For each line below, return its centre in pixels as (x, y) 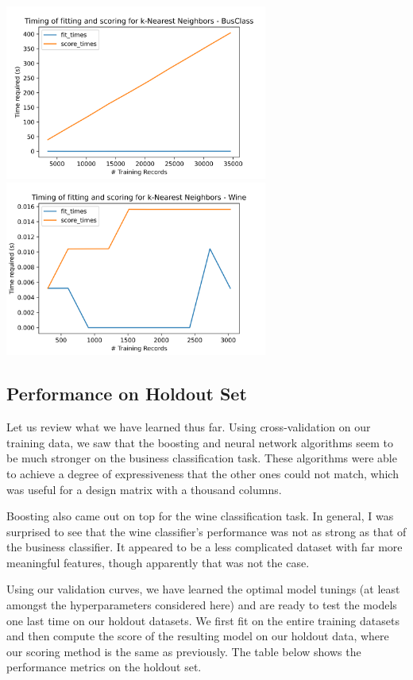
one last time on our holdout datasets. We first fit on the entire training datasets (203, 620)
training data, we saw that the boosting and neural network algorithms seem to (200, 442)
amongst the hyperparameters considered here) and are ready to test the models (202, 605)
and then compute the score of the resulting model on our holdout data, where (198, 636)
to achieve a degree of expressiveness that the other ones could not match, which (203, 473)
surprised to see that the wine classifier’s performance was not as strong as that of (206, 531)
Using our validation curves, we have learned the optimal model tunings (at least (203, 589)
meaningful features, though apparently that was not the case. (158, 562)
